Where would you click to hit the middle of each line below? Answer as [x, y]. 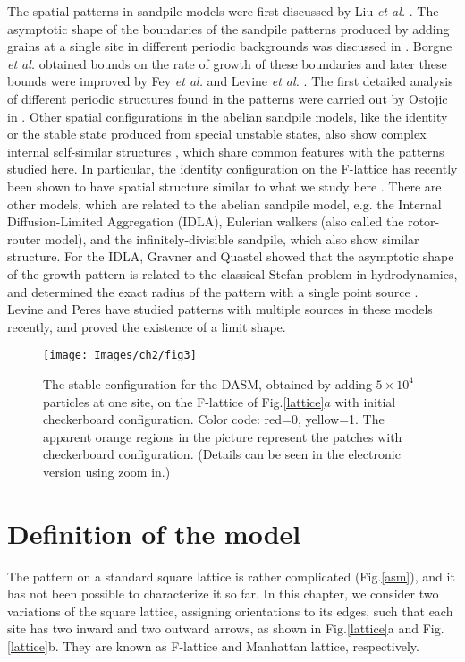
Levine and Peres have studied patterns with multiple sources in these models [220, 309]
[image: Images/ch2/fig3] [120, 356]
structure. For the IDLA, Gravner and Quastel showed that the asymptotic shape [231, 256]
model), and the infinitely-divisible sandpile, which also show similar [232, 238]
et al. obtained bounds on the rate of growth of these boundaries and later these [227, 63]
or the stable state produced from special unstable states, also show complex [217, 134]
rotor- [424, 221]
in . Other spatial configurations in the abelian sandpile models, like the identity [228, 116]
